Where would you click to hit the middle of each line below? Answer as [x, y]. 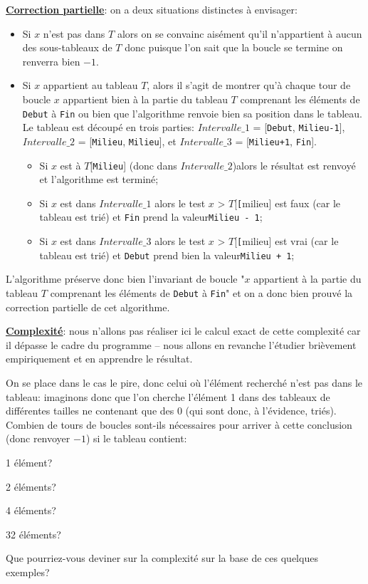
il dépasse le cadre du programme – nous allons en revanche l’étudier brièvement [181, 344]
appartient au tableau [90, 85]
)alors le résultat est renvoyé [294, 165]
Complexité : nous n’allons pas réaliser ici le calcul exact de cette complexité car [183, 331]
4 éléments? [31, 510]
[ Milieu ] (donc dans [133, 165]
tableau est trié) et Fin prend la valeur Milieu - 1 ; [151, 217]
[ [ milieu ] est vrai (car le [286, 241]
